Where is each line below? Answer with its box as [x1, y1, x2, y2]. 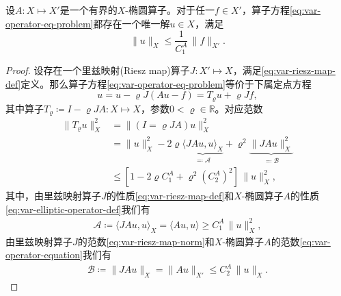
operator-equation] [5, 247, 83, 262]
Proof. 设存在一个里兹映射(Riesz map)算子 [5, 63, 190, 77]
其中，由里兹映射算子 [5, 188, 101, 203]
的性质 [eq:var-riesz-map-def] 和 [106, 188, 234, 203]
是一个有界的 [59, 3, 118, 16]
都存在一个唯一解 [93, 16, 170, 30]
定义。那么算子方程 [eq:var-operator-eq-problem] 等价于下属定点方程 [21, 76, 312, 90]
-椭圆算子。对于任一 [125, 3, 215, 16]
